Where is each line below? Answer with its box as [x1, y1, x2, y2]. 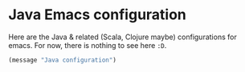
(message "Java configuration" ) [8, 56, 116, 64]
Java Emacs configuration [8, 6, 187, 24]
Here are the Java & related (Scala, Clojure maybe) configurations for [8, 32, 237, 42]
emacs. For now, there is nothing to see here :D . [8, 40, 167, 50]
